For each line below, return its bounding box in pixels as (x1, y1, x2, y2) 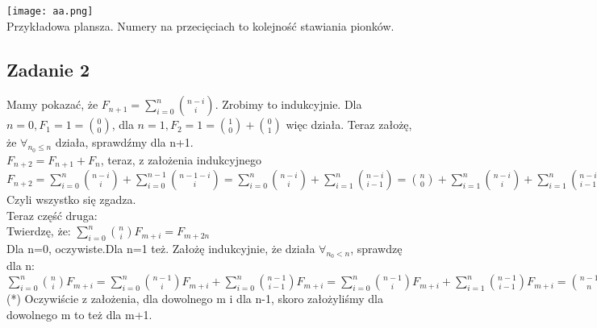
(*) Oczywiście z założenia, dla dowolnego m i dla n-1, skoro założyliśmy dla (6, 290, 383, 307)
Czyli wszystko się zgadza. (6, 191, 136, 208)
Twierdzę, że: (6, 222, 71, 239)
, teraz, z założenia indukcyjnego (100, 151, 261, 168)
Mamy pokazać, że (6, 96, 98, 113)
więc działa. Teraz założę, (286, 116, 412, 133)
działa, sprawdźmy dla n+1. (55, 134, 194, 151)
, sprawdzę (350, 240, 403, 257)
